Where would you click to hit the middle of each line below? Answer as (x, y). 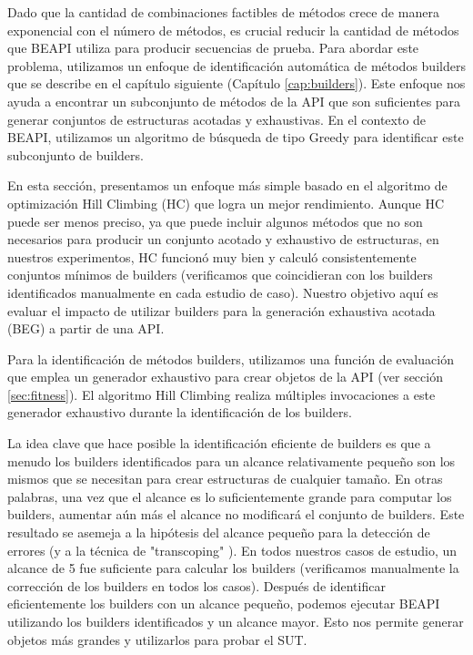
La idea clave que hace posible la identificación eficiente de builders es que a (219, 443)
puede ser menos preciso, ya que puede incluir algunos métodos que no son (215, 221)
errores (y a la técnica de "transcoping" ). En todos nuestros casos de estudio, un (232, 550)
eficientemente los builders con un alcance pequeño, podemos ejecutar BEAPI (224, 604)
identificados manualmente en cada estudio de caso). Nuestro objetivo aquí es (223, 292)
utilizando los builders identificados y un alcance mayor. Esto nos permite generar (236, 621)
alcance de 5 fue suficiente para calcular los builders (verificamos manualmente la (233, 568)
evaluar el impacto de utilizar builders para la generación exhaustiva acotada (221, 310)
